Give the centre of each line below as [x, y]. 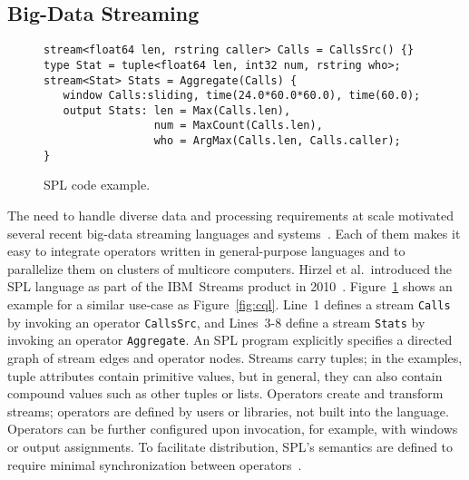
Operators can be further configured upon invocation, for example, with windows [233, 429]
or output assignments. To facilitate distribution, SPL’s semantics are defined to [230, 446]
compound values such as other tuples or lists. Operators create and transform [225, 393]
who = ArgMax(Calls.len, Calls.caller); [277, 141]
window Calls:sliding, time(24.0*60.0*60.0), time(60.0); [242, 96]
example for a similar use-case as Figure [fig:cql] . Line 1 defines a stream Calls [229, 304]
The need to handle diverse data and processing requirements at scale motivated [231, 216]
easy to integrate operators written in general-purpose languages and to [206, 251]
